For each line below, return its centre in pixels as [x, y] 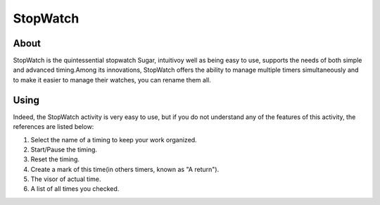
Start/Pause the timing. [64, 149]
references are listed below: [53, 127]
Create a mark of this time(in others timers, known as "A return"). [125, 169]
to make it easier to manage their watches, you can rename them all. [112, 80]
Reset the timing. [55, 159]
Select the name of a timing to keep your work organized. [114, 139]
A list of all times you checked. [75, 189]
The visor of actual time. [66, 179]
